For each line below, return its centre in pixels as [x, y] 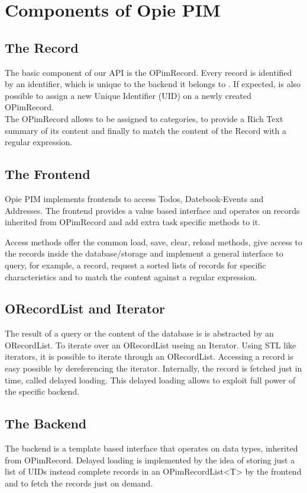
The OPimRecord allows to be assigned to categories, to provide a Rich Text [144, 118]
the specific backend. [42, 391]
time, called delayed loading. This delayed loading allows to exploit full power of [150, 380]
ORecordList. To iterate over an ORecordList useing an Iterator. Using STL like [151, 345]
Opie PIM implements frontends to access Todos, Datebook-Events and [134, 198]
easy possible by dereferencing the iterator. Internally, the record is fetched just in [153, 368]
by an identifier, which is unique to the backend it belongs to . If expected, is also [153, 84]
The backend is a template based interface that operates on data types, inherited [151, 448]
